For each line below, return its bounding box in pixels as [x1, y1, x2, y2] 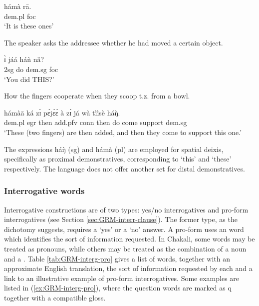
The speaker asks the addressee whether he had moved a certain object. [4, 37, 223, 47]
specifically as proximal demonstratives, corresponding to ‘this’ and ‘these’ [4, 153, 232, 164]
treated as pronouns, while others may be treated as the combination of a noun [4, 243, 247, 253]
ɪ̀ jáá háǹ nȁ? [4, 54, 44, 64]
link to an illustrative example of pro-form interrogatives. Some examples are [4, 272, 240, 283]
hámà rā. [4, 1, 31, 11]
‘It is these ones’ [4, 20, 54, 31]
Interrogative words [4, 184, 85, 197]
